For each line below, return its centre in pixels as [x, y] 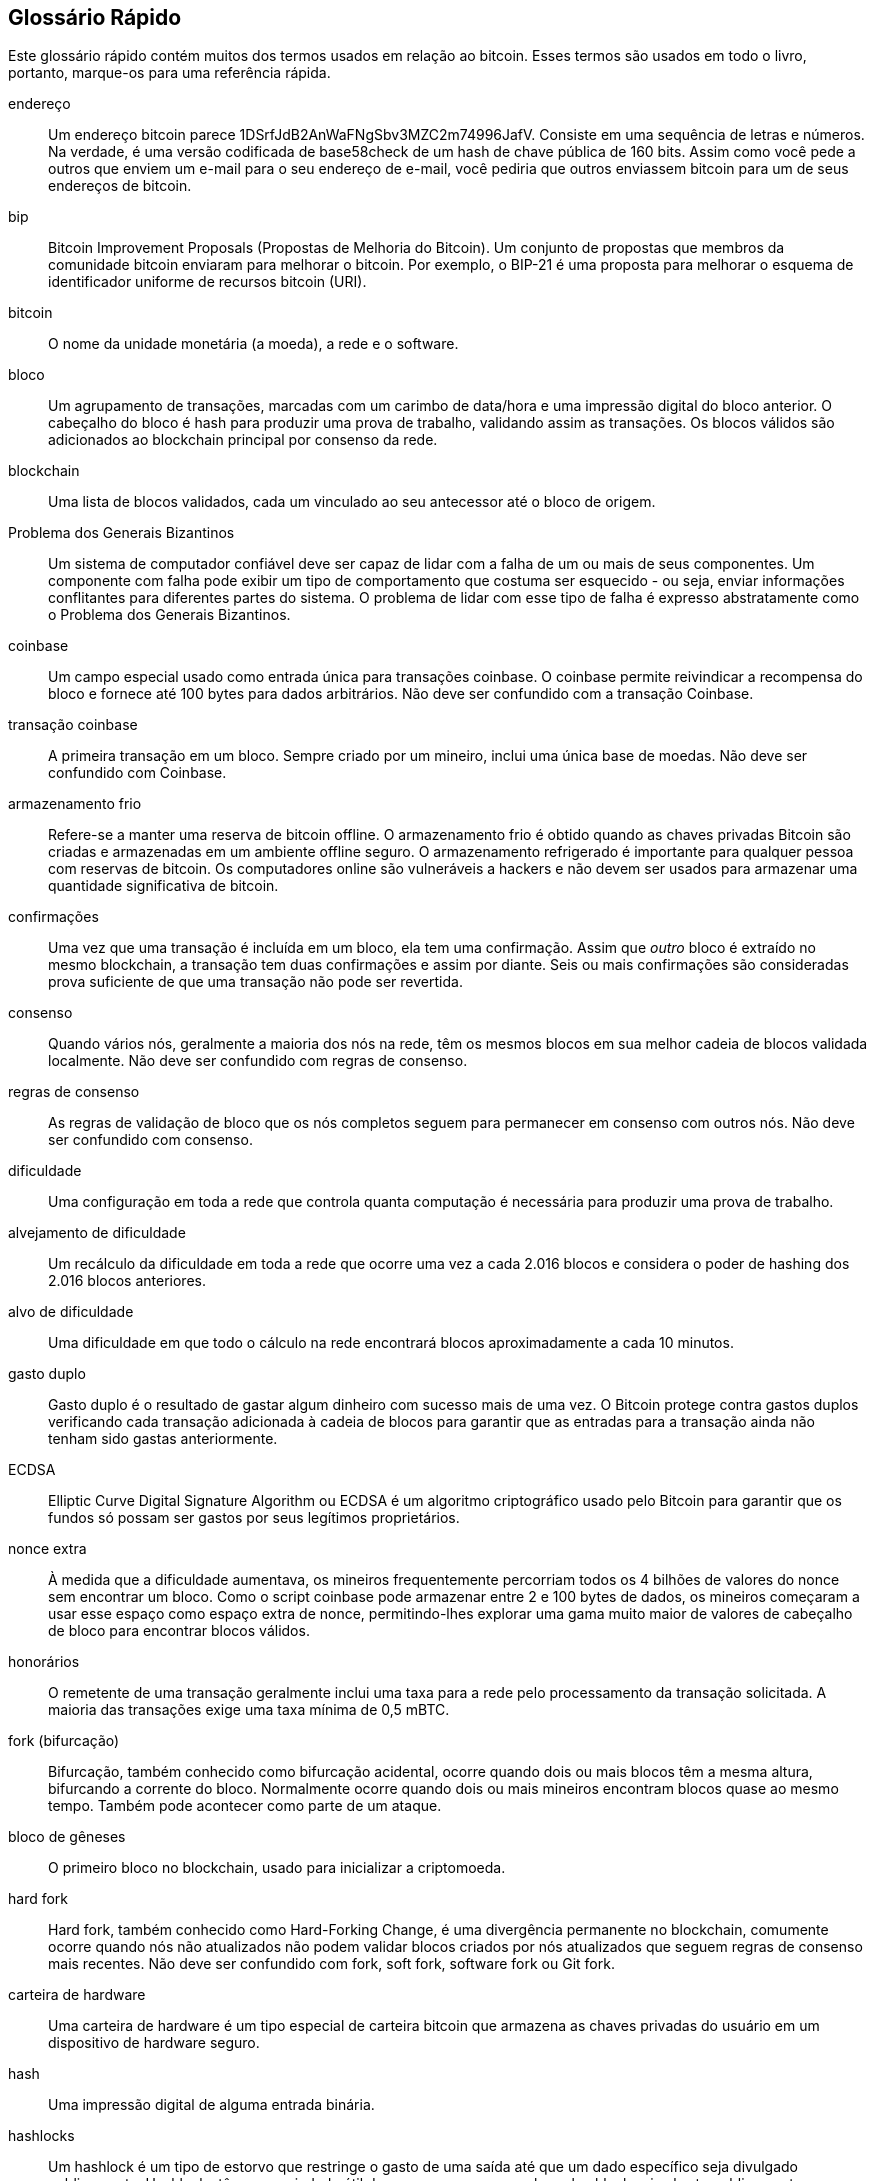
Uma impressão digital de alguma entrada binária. [211, 2105]
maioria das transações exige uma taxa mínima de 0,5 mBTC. [249, 1710]
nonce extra [47, 1549]
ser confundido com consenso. [150, 1140]
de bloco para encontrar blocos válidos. [179, 1631]
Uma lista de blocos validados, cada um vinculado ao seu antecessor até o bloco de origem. [352, 502]
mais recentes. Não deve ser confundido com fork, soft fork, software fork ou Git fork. [331, 1964]
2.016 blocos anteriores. [127, 1281]
